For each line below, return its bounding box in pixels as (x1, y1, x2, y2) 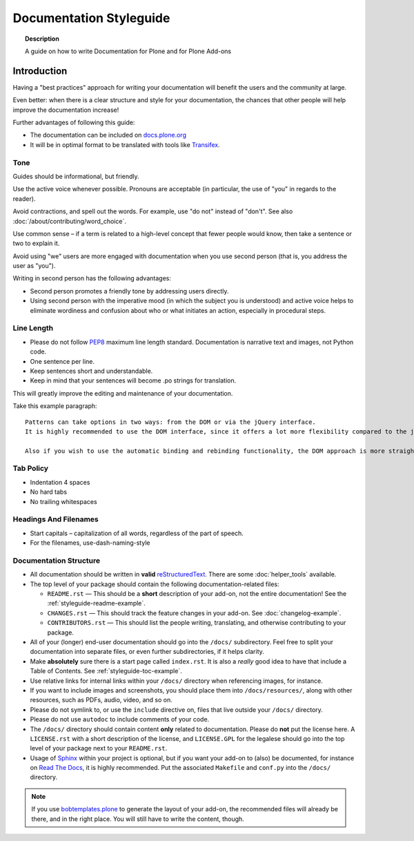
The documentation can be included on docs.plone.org (30, 131, 186, 139)
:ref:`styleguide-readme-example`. (47, 599, 146, 608)
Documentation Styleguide (12, 10, 170, 26)
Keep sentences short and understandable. (30, 367, 153, 375)
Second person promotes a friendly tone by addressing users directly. (30, 287, 229, 295)
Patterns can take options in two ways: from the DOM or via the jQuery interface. (25, 418, 317, 426)
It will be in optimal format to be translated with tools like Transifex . (30, 140, 220, 148)
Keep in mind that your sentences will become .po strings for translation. (30, 376, 237, 385)
